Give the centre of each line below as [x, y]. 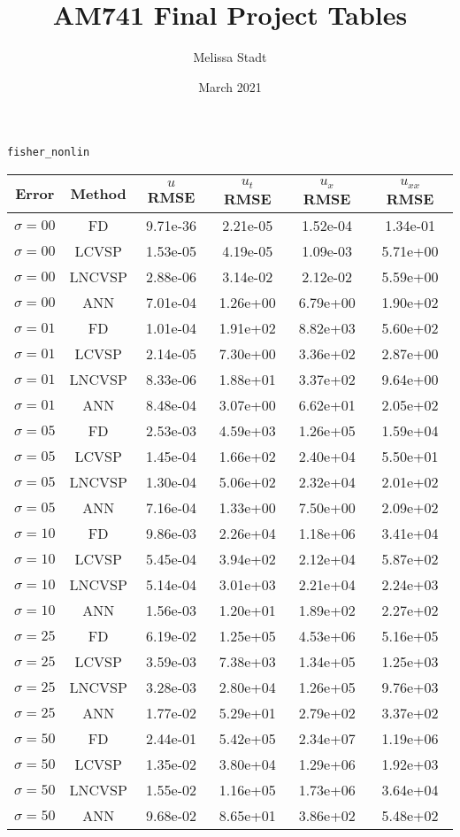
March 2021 [230, 86]
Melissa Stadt [230, 57]
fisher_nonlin [49, 153]
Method [98, 194]
